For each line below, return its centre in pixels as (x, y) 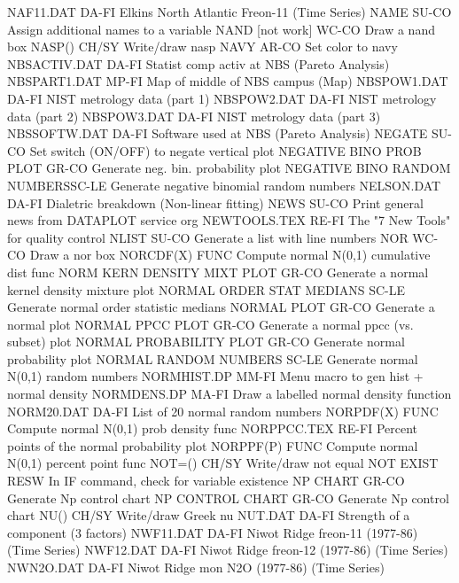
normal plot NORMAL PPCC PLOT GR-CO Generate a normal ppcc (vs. (210, 324)
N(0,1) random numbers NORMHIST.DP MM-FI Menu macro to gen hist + (215, 376)
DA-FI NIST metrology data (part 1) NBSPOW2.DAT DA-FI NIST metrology (222, 98)
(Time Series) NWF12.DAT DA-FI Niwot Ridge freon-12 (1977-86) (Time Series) (228, 550)
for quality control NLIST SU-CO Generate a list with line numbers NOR (208, 237)
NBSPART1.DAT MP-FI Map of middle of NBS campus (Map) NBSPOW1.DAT (228, 81)
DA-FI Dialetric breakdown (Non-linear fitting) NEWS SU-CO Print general (215, 202)
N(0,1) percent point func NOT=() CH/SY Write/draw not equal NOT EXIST (223, 463)
